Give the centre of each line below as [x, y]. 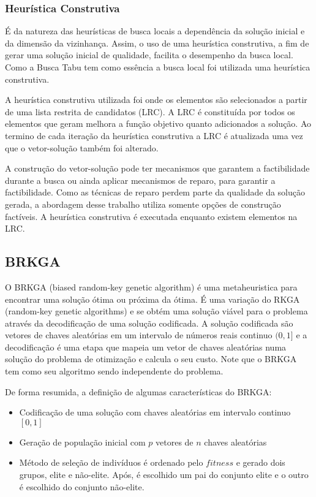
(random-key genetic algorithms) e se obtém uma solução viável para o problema [156, 311]
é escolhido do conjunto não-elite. [82, 486]
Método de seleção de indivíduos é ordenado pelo [111, 462]
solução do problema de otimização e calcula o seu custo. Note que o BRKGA [151, 359]
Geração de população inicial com [82, 442]
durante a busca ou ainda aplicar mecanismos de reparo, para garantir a [140, 180]
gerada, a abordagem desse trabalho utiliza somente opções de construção [143, 204]
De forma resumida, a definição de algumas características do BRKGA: [138, 391]
